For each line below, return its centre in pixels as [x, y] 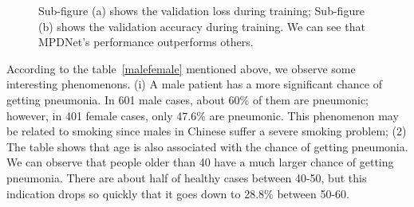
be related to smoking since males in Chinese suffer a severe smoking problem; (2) [207, 131]
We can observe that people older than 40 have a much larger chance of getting [200, 162]
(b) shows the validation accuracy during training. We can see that [202, 26]
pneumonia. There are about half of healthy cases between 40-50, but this [187, 177]
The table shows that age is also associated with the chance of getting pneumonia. [207, 146]
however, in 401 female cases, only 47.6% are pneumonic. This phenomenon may [203, 115]
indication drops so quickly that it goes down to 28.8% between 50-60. [178, 193]
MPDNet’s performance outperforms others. [146, 42]
